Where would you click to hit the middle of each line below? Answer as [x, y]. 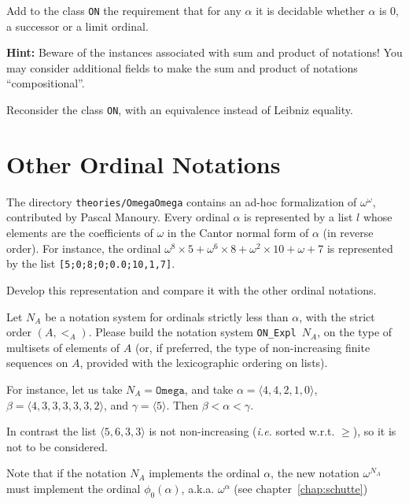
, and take [209, 389]
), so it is [374, 431]
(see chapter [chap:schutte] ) [301, 488]
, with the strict [337, 316]
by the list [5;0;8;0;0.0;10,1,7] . [91, 263]
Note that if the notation [66, 473]
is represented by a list [298, 217]
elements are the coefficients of [80, 233]
